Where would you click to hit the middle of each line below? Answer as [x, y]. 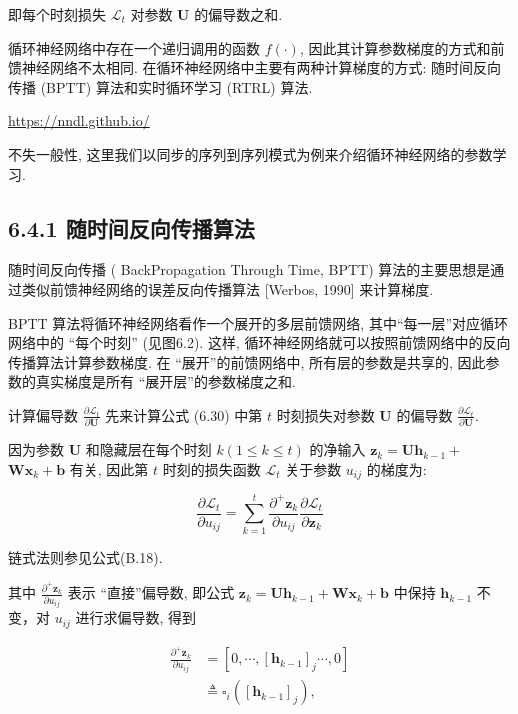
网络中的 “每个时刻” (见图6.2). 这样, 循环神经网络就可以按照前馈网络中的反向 [259, 342]
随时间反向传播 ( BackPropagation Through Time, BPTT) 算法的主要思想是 [249, 269]
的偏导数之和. [238, 14]
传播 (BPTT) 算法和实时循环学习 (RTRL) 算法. [160, 86]
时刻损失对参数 [325, 414]
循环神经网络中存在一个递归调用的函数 [134, 47]
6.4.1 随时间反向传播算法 [131, 227]
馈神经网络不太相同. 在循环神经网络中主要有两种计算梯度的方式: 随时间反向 [255, 67]
